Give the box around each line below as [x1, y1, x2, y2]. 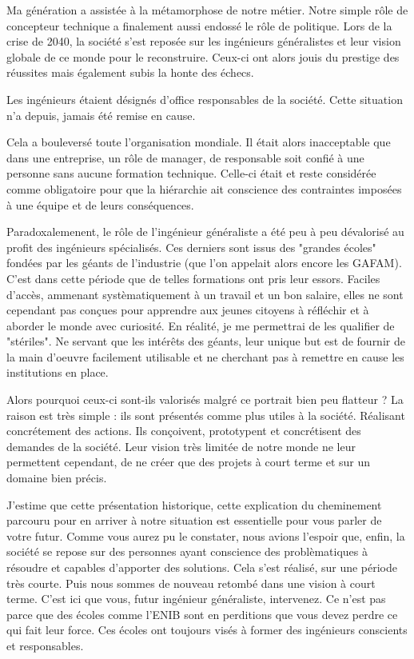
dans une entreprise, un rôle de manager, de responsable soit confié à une [6, 149, 364, 166]
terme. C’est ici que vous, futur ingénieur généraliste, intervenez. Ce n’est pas [6, 590, 386, 607]
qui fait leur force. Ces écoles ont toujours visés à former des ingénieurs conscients [6, 621, 408, 638]
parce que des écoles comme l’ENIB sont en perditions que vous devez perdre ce [6, 605, 398, 622]
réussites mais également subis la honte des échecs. [6, 64, 254, 81]
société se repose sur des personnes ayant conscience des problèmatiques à [6, 543, 368, 560]
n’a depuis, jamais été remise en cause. [6, 106, 196, 123]
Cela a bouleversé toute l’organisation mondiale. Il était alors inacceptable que [6, 134, 391, 150]
